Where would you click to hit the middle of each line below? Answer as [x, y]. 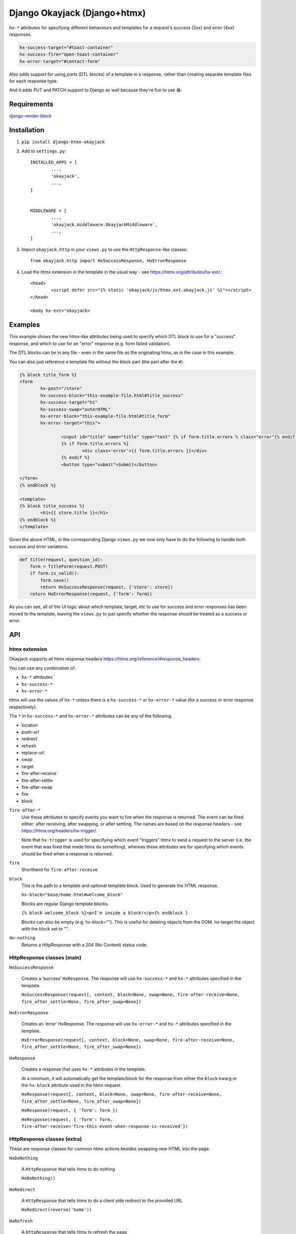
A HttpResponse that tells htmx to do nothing [68, 1169]
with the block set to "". [45, 929]
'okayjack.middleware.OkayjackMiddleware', [104, 224]
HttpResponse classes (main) [45, 958]
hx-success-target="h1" [69, 403]
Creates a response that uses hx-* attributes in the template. [84, 1069]
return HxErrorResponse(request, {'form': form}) [91, 594]
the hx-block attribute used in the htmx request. [72, 1085]
